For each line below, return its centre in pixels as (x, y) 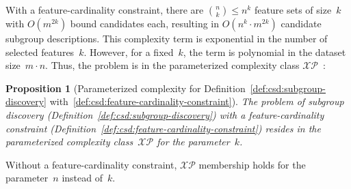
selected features (40, 52)
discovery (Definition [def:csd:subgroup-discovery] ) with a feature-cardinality (165, 114)
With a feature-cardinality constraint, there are (105, 10)
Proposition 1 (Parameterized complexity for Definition (126, 88)
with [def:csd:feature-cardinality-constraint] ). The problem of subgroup (197, 101)
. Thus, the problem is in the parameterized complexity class (172, 65)
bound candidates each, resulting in (145, 23)
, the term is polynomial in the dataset (264, 52)
